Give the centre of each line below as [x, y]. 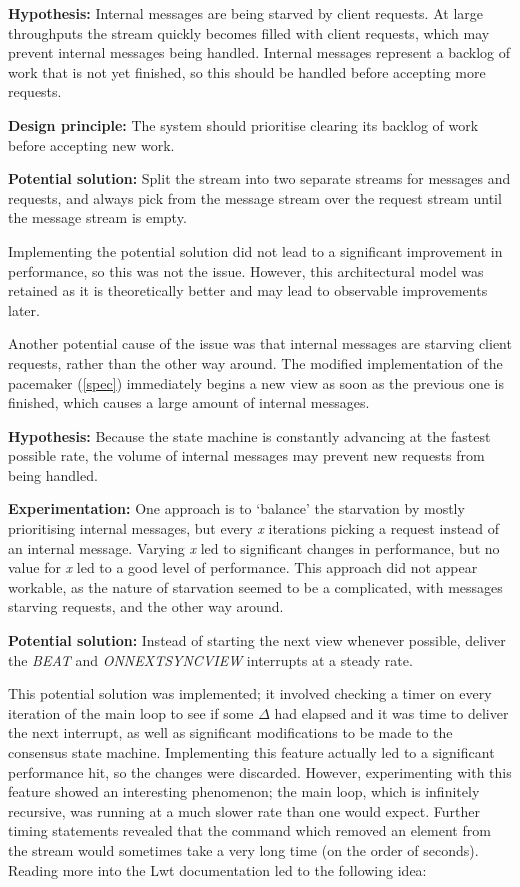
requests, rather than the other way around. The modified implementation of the [255, 362]
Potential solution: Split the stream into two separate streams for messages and [259, 178]
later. [24, 309]
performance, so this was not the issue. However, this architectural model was [246, 270]
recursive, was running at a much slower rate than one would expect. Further [244, 810]
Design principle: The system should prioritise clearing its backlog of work [243, 124]
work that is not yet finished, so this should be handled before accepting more [247, 71]
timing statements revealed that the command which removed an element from [249, 830]
